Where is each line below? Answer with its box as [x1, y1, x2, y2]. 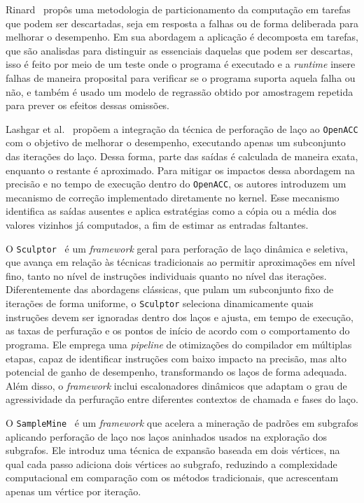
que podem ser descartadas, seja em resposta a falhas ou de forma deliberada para [6, 15, 358, 30]
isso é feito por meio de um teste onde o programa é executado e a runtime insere [6, 57, 356, 71]
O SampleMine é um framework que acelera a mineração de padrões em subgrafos [6, 415, 358, 430]
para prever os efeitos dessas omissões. [6, 98, 170, 113]
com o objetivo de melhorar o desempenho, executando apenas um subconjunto [6, 135, 346, 150]
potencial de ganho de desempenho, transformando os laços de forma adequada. [6, 364, 347, 379]
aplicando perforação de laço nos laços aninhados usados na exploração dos [6, 429, 328, 444]
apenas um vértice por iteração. [6, 483, 141, 498]
